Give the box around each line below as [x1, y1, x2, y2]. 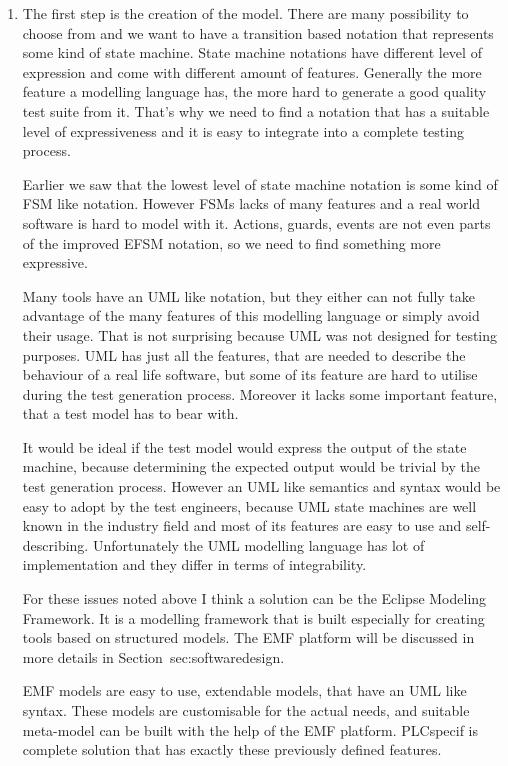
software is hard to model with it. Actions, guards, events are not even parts [22, 212, 491, 233]
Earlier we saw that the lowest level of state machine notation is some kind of [22, 173, 498, 194]
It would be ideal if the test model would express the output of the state [22, 436, 467, 457]
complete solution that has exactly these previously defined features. [22, 739, 442, 760]
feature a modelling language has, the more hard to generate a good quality [22, 81, 487, 102]
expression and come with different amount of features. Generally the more [22, 61, 482, 82]
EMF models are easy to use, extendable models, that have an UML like [22, 680, 467, 701]
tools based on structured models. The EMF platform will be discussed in [22, 627, 475, 648]
